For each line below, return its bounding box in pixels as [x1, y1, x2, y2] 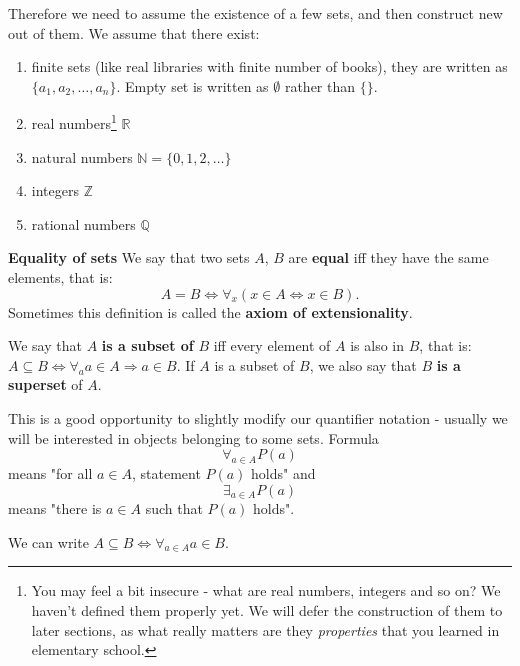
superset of [8, 374, 83, 395]
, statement [131, 462, 201, 483]
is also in [350, 335, 405, 356]
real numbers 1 [31, 110, 117, 134]
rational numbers [31, 213, 136, 234]
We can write [8, 531, 89, 552]
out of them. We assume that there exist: [8, 22, 260, 43]
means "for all [8, 462, 93, 483]
